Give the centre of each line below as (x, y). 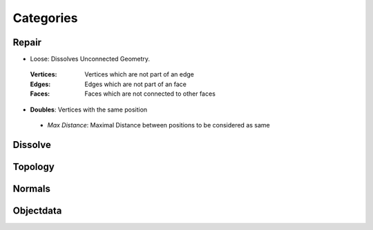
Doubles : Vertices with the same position (89, 109)
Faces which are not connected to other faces (150, 94)
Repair (27, 42)
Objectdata (37, 210)
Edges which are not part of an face (135, 84)
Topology (34, 166)
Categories (45, 18)
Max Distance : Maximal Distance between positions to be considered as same (159, 125)
